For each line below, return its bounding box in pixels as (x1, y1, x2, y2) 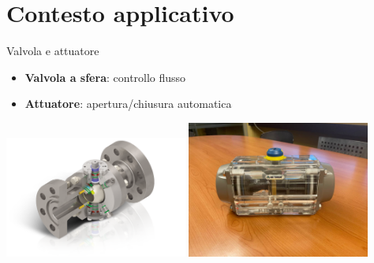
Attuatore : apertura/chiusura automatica (24, 95, 232, 112)
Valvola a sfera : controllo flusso (24, 69, 186, 85)
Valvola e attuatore (6, 43, 99, 59)
